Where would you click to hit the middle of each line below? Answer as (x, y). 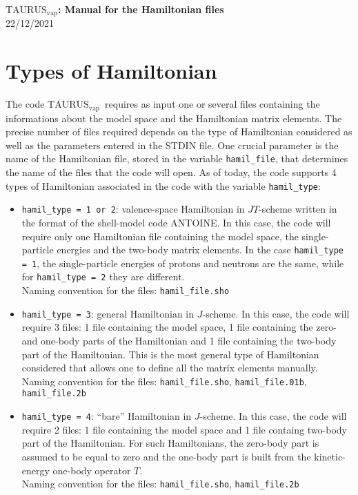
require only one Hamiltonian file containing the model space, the (160, 236)
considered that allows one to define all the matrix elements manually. (170, 368)
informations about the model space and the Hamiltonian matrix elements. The (174, 118)
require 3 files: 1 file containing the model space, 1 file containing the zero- (179, 327)
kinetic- (330, 456)
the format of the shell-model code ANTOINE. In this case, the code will (176, 222)
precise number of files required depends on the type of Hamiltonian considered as (179, 132)
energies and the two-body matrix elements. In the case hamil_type (200, 250)
